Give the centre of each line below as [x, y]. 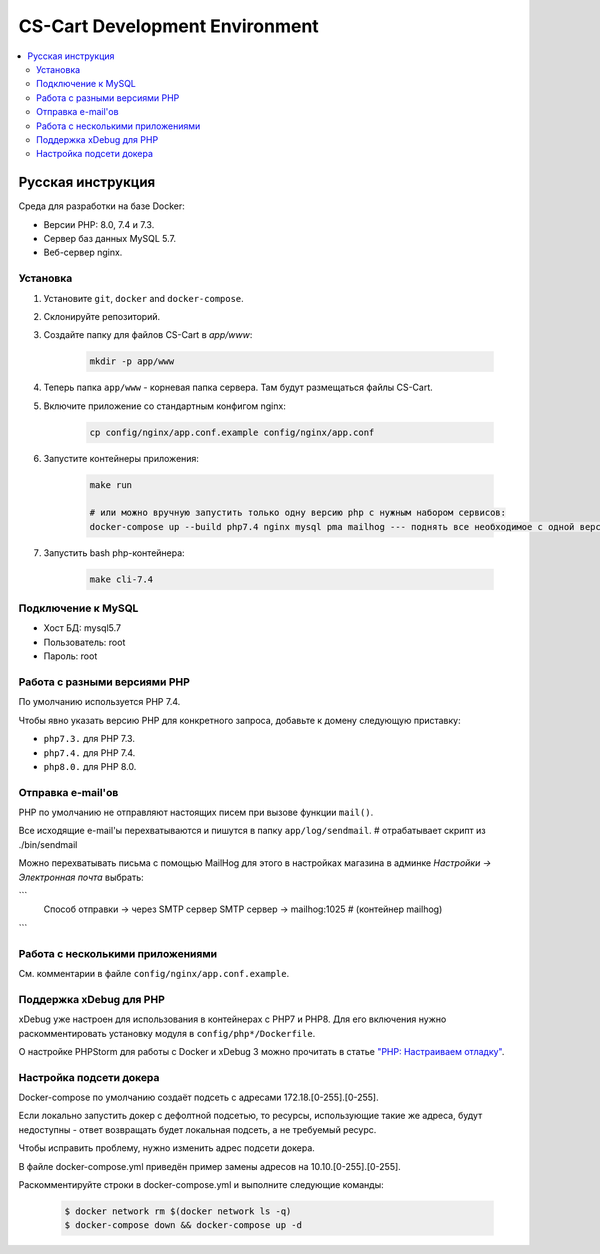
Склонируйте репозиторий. [102, 316]
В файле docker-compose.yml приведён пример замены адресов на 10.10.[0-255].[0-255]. [210, 1166]
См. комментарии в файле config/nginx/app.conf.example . [154, 973]
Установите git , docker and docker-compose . [143, 298]
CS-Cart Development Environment [168, 26]
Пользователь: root [84, 642]
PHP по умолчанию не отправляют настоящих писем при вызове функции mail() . [196, 812]
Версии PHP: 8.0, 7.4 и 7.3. [99, 224]
